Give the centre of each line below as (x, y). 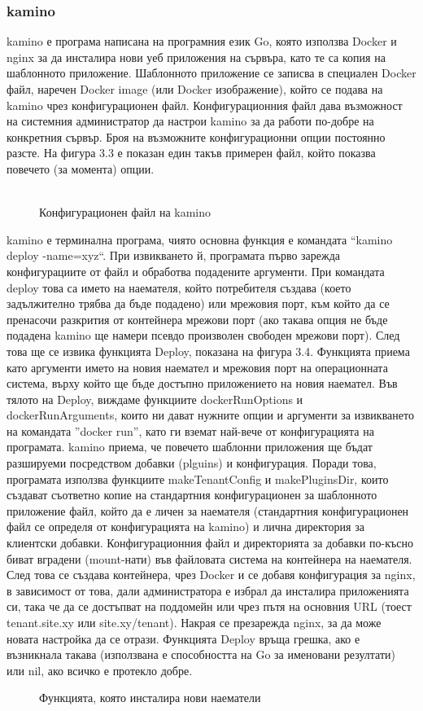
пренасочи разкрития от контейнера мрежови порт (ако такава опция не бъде (197, 319)
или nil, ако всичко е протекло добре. (100, 670)
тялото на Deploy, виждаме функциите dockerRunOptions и (155, 399)
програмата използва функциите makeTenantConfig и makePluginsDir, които (198, 478)
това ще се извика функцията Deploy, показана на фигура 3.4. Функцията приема (208, 351)
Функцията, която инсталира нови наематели (150, 698)
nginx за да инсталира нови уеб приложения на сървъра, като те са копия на (196, 57)
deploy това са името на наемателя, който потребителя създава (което (179, 287)
